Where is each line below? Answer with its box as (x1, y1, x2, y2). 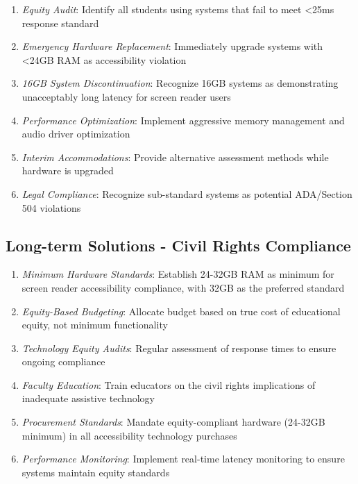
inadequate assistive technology (22, 391, 155, 406)
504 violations (22, 200, 81, 215)
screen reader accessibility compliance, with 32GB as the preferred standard (22, 280, 345, 294)
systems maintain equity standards (22, 465, 170, 479)
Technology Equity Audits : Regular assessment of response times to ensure (22, 340, 336, 355)
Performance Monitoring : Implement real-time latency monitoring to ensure (22, 451, 345, 466)
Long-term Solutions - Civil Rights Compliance (6, 234, 351, 256)
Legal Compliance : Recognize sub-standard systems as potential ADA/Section (22, 186, 352, 201)
